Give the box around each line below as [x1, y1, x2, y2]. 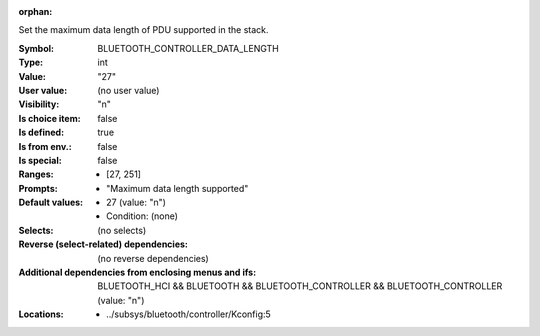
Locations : [18, 308, 64, 320]
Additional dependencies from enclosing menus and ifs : [18, 266, 257, 279]
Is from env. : [18, 140, 72, 152]
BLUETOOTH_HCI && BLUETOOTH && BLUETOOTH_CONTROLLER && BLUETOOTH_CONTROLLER [97, 280, 503, 292]
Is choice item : [18, 112, 81, 124]
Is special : [18, 154, 62, 166]
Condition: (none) [106, 210, 179, 222]
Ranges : [18, 168, 54, 180]
